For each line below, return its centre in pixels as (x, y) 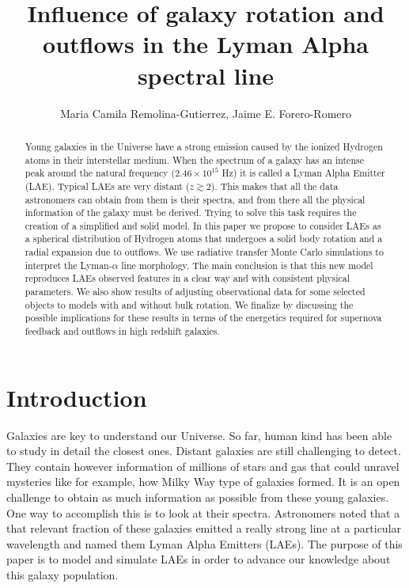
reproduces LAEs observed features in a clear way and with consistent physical (187, 278)
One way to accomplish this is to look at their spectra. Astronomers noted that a (203, 512)
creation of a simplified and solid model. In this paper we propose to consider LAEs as (203, 225)
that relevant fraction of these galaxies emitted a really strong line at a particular (204, 528)
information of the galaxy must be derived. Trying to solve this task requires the (191, 212)
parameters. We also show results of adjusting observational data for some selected (195, 292)
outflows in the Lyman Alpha (206, 44)
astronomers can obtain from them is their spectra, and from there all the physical (195, 199)
